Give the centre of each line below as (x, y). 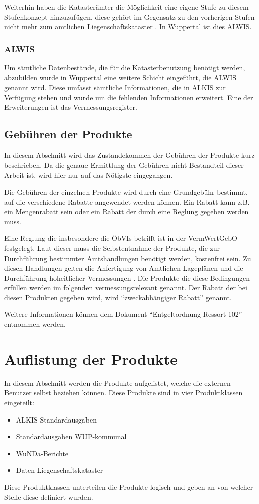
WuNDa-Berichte (42, 453)
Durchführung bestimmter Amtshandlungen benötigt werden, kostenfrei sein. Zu (128, 258)
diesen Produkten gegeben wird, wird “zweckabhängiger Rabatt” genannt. (118, 297)
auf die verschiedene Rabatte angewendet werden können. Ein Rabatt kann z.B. (127, 201)
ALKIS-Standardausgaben (56, 419)
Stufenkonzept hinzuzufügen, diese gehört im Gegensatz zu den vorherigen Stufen (129, 16)
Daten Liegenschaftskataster (59, 470)
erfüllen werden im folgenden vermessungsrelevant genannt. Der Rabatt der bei (126, 287)
